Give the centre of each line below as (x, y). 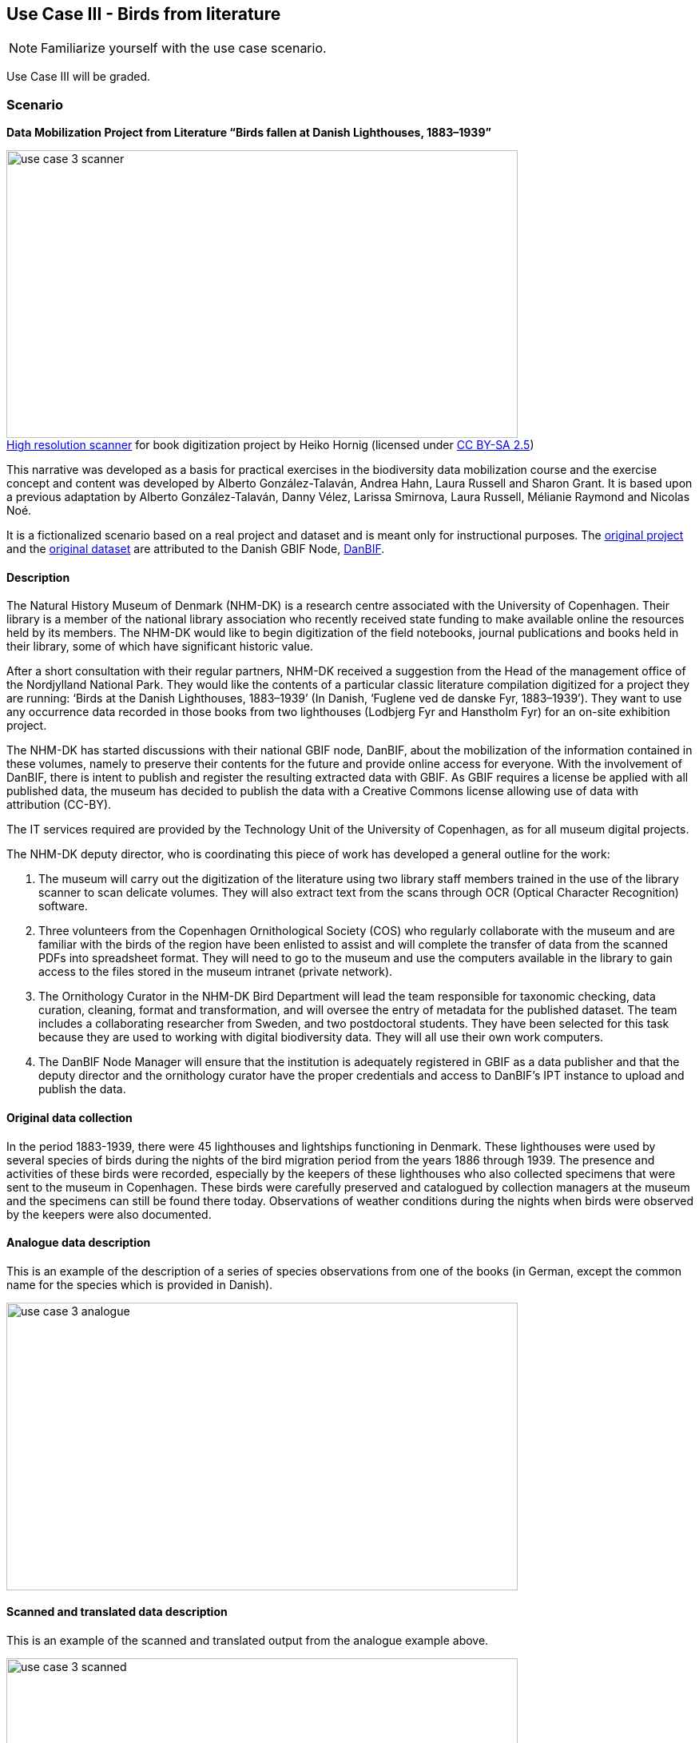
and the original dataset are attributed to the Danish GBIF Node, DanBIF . (196, 549)
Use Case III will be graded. (78, 77)
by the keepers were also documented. (109, 1214)
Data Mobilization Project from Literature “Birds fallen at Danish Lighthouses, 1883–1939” (249, 133)
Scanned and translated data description (117, 1612)
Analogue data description (79, 1243)
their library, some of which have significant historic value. (160, 647)
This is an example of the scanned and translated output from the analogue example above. (248, 1641)
